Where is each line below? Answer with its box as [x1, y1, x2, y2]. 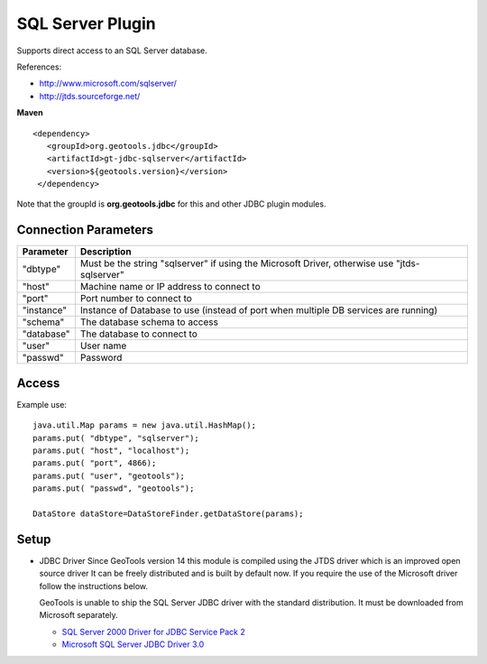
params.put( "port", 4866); [32, 458, 157, 468]
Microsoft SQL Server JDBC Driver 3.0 [61, 639, 205, 650]
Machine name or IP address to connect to [79, 281, 261, 293]
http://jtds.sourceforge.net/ [39, 90, 141, 101]
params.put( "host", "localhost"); [32, 446, 190, 456]
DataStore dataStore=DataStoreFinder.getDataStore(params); [32, 509, 304, 519]
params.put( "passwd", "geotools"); [32, 484, 195, 493]
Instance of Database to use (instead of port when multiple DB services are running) [79, 304, 437, 317]
